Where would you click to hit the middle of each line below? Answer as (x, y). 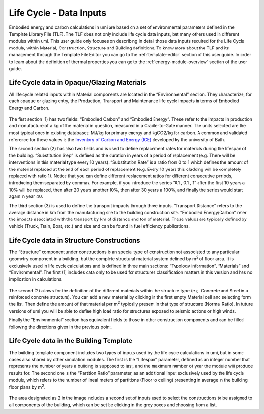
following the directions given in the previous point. (61, 327)
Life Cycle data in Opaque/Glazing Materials (77, 83)
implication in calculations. (36, 279)
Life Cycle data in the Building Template (71, 341)
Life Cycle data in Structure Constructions (75, 240)
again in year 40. (26, 196)
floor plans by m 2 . (27, 386)
